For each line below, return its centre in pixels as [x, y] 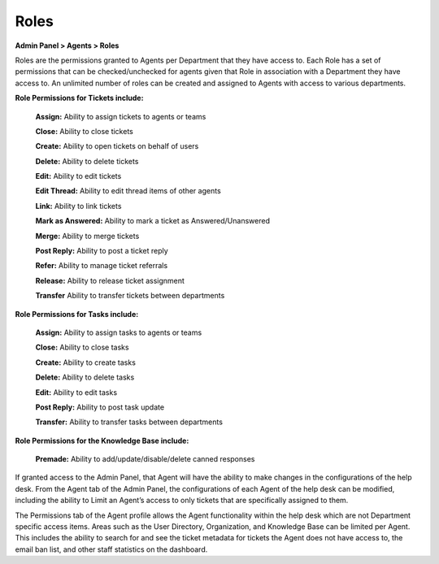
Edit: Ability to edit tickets [78, 176]
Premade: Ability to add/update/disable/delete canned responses [145, 459]
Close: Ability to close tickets [84, 131]
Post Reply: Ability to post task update [100, 407]
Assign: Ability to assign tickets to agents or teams [121, 116]
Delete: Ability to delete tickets [87, 161]
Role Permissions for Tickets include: [79, 98]
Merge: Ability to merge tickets [87, 236]
